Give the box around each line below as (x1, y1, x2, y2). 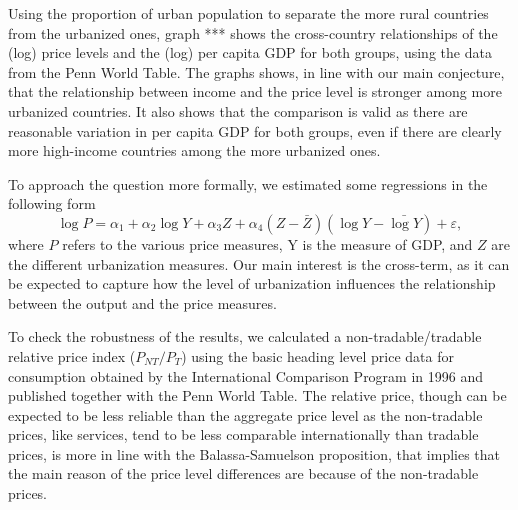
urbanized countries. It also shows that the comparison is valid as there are (8, 100, 468, 121)
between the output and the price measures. (8, 292, 277, 313)
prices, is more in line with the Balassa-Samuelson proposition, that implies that (8, 443, 501, 464)
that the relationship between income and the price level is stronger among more (8, 81, 502, 102)
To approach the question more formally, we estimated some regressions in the (8, 173, 488, 194)
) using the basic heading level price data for (181, 345, 455, 366)
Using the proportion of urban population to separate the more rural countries (8, 3, 489, 23)
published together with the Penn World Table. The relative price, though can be (8, 385, 507, 406)
